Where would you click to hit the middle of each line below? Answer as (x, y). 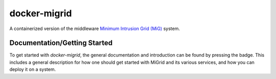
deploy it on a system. (33, 69)
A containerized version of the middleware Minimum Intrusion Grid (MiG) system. (95, 29)
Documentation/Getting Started (61, 43)
